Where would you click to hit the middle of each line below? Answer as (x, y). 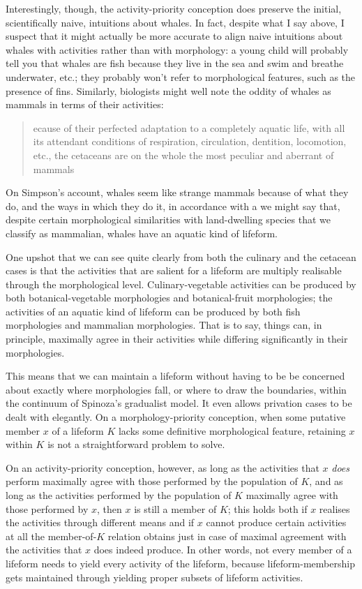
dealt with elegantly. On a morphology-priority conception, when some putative (176, 417)
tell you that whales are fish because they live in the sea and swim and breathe (175, 63)
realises (334, 508)
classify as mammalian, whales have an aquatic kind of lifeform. (142, 233)
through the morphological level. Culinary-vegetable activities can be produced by (181, 284)
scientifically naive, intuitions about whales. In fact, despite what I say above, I (175, 22)
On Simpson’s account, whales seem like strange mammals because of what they (177, 192)
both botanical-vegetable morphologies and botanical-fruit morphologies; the (169, 298)
